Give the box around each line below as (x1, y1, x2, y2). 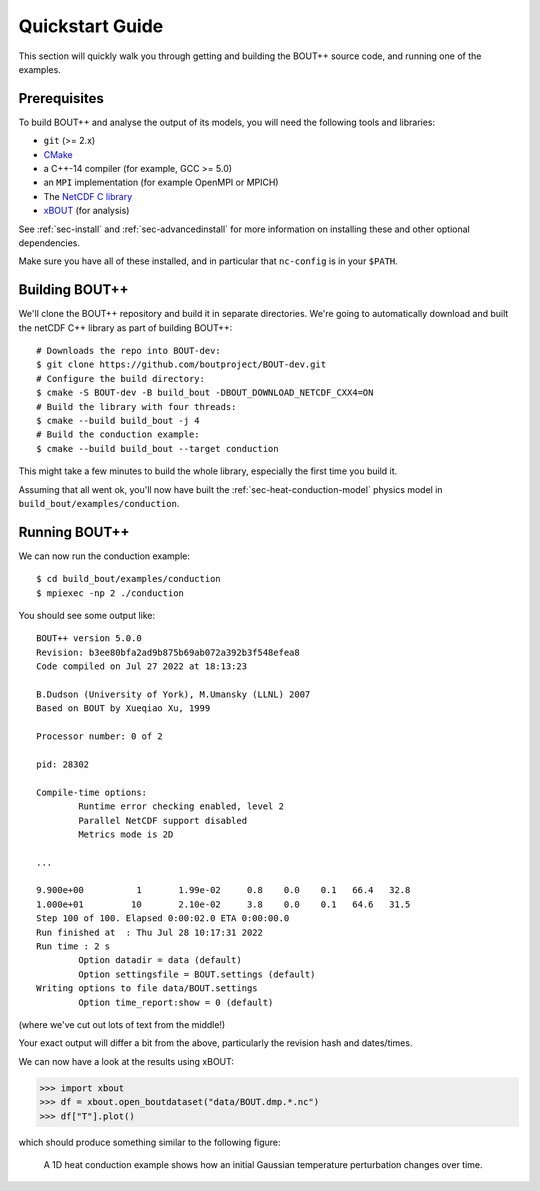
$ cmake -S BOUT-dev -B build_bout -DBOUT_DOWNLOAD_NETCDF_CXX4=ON (36, 387, 374, 399)
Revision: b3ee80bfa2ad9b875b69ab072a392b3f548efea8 (36, 646, 300, 658)
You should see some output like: (18, 610, 156, 622)
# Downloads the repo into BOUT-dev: (36, 345, 222, 357)
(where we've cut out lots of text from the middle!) (18, 1018, 226, 1030)
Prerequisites (18, 90, 104, 107)
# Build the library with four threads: (36, 401, 237, 412)
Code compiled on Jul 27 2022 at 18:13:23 (36, 661, 248, 672)
